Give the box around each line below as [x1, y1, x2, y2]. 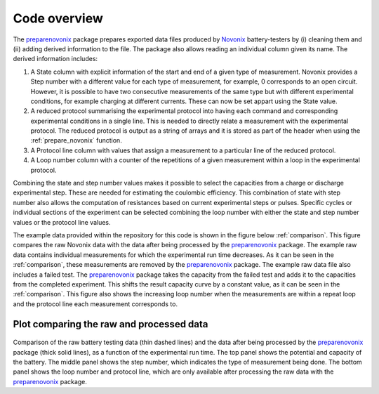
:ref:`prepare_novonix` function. [30, 136, 122, 145]
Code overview [13, 11, 103, 26]
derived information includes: [13, 55, 98, 63]
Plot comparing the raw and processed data [13, 318, 208, 330]
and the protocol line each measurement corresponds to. [13, 299, 178, 308]
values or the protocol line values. [13, 218, 112, 226]
